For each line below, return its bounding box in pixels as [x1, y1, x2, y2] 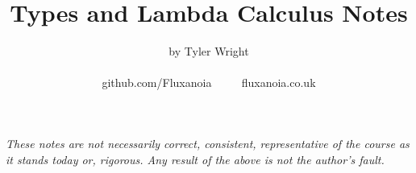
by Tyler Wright [168, 43, 249, 60]
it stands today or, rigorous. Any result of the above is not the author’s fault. [6, 150, 385, 167]
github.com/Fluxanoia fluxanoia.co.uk [102, 74, 316, 91]
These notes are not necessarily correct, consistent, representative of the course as [6, 134, 410, 151]
